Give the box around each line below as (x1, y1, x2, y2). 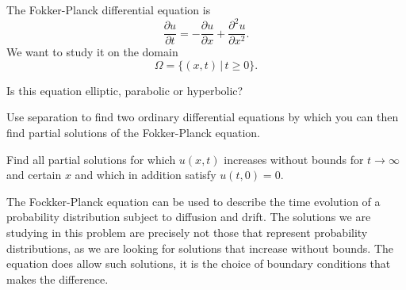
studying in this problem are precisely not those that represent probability (6, 223, 368, 240)
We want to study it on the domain (6, 44, 178, 60)
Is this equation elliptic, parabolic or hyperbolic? (6, 82, 243, 98)
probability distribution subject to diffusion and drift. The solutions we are (6, 208, 371, 225)
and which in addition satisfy (75, 166, 216, 183)
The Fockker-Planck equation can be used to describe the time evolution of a (6, 193, 381, 209)
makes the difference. (6, 270, 109, 287)
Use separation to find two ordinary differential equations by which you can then (6, 109, 399, 125)
